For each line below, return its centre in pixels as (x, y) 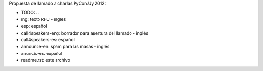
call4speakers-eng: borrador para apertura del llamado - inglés (85, 33)
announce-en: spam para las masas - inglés (65, 47)
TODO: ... (30, 13)
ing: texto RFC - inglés (44, 19)
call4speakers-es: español (48, 39)
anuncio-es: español (42, 53)
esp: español (34, 26)
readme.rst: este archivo (46, 60)
